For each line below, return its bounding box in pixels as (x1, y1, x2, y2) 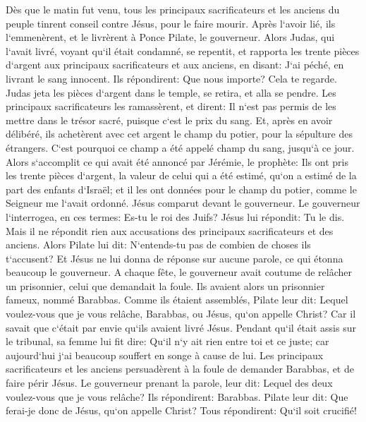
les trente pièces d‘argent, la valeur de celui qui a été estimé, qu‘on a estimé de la (6, 168, 357, 183)
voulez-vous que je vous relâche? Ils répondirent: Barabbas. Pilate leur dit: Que (6, 389, 348, 404)
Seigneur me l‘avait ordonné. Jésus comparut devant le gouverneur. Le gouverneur (6, 195, 360, 210)
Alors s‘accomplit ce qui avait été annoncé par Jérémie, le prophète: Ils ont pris (6, 154, 348, 169)
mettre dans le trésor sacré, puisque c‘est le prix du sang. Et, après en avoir (6, 112, 333, 127)
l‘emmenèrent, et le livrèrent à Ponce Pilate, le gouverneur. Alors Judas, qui (6, 30, 335, 44)
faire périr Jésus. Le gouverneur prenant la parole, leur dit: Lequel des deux (6, 375, 333, 390)
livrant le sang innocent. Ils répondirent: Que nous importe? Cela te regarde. (6, 71, 337, 85)
